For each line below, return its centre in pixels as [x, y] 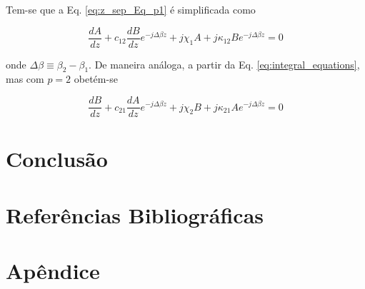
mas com [25, 79]
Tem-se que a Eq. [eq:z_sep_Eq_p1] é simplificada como [131, 9]
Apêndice [53, 271]
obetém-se [96, 79]
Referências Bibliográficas [135, 214]
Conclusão [57, 159]
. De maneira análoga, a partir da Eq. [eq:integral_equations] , [224, 64]
